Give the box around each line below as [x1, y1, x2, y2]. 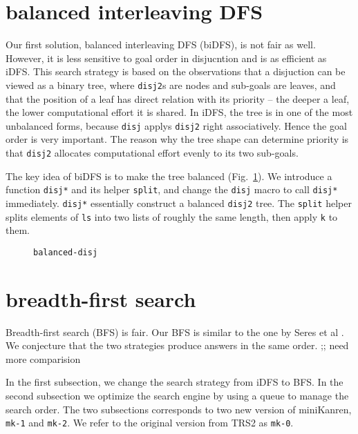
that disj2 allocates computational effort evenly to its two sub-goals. [6, 146, 299, 159]
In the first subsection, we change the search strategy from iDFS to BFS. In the [6, 375, 343, 389]
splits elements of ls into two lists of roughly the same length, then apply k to [6, 209, 338, 224]
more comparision [6, 351, 81, 366]
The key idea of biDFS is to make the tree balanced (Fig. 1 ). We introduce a [6, 168, 332, 183]
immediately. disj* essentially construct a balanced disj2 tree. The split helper [6, 195, 352, 210]
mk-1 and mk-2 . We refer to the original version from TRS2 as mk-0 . [6, 415, 294, 430]
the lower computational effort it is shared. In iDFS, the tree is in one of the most [6, 105, 353, 119]
